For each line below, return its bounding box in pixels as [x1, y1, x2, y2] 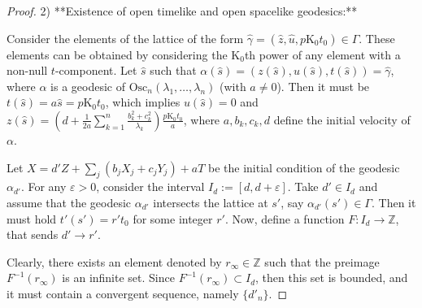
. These [359, 29, 395, 46]
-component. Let [54, 62, 137, 79]
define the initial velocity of [273, 111, 411, 128]
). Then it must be [276, 77, 370, 94]
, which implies [105, 93, 181, 111]
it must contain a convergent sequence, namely [7, 284, 239, 301]
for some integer [133, 210, 213, 227]
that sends [7, 226, 59, 243]
